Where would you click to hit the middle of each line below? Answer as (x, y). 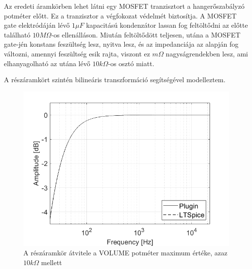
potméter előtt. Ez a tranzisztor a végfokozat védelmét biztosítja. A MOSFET (120, 15)
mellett (51, 262)
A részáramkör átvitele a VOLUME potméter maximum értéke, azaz (126, 253)
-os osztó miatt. (131, 63)
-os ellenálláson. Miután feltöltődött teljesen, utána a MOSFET (146, 34)
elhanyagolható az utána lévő (47, 63)
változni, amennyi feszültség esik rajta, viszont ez (77, 53)
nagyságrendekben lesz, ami (207, 53)
